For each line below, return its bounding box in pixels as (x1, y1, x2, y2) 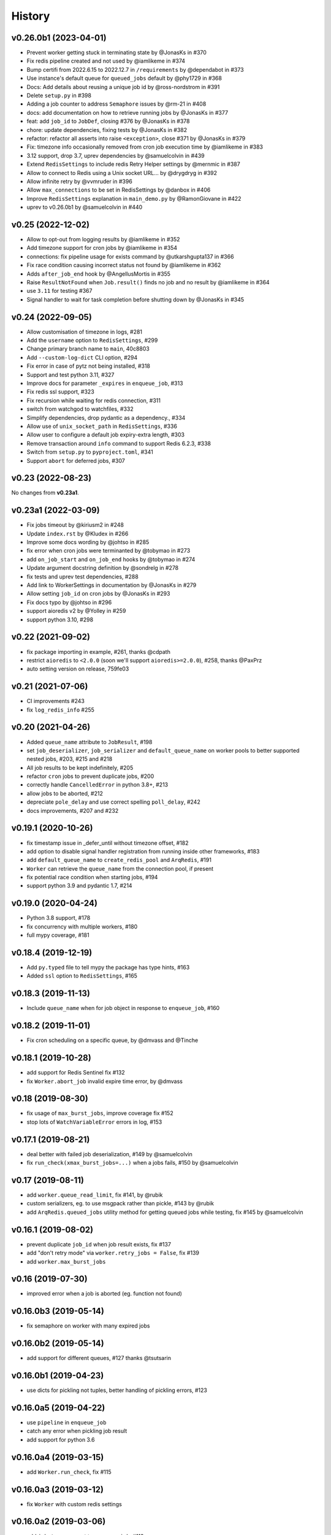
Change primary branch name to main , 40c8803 (26, 345, 150, 352)
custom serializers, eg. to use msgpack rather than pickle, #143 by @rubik (26, 1200, 215, 1207)
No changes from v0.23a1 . (11, 489, 79, 497)
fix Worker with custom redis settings (26, 1500, 122, 1507)
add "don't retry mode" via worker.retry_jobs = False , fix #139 (26, 1249, 199, 1257)
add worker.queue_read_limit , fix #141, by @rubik (26, 1191, 163, 1199)
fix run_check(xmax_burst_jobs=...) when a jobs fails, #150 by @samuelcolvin (26, 1159, 238, 1167)
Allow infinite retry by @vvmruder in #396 (26, 177, 133, 185)
